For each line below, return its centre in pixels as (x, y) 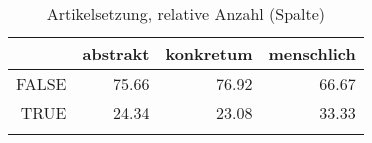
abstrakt (116, 53)
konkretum (209, 53)
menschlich (312, 53)
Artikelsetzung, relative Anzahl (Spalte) (186, 13)
